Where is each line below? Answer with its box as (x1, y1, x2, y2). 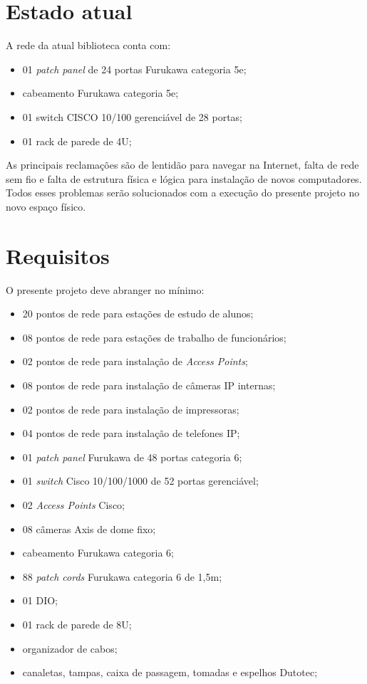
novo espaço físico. (6, 199, 86, 214)
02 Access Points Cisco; (22, 497, 125, 512)
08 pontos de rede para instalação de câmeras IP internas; (22, 377, 276, 392)
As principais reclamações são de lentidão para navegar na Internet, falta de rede (6, 157, 359, 172)
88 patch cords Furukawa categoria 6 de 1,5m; (22, 569, 222, 584)
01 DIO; (22, 593, 58, 608)
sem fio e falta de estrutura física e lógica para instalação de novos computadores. (6, 171, 362, 186)
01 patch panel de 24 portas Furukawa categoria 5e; (22, 61, 247, 76)
